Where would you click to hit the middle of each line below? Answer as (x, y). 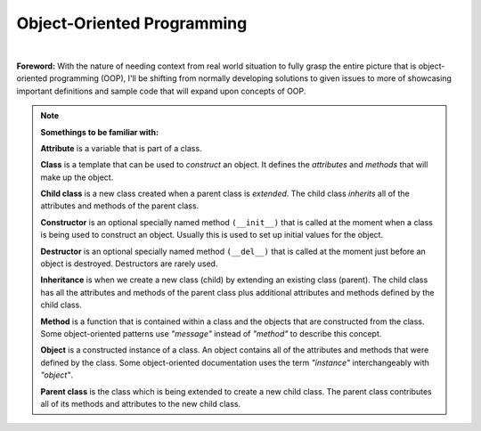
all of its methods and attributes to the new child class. (141, 403)
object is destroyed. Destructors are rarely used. (129, 264)
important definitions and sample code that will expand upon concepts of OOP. (161, 91)
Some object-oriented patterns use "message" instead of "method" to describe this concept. (211, 333)
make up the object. (77, 177)
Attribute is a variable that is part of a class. (121, 148)
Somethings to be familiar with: (100, 132)
